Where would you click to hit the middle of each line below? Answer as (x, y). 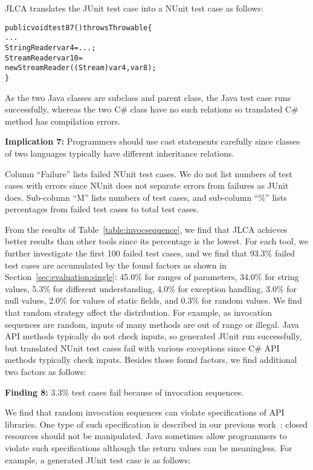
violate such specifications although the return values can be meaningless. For (149, 447)
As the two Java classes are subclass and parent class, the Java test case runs (148, 97)
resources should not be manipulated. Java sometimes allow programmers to (146, 436)
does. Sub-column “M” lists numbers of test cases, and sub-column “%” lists (146, 197)
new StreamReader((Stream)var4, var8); (81, 68)
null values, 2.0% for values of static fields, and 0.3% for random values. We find (153, 300)
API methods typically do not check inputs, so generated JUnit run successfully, (153, 336)
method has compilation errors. (63, 121)
